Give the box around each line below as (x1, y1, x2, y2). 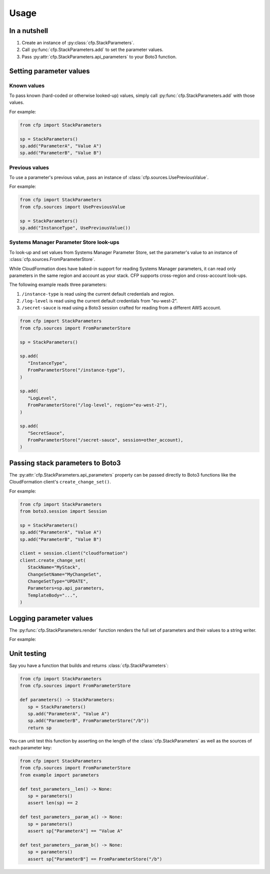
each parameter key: (9, 745, 52, 751)
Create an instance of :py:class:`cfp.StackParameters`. (21, 40, 134, 46)
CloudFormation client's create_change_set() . (9, 479, 111, 485)
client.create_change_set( (19, 557, 86, 563)
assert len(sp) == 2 (27, 800, 78, 806)
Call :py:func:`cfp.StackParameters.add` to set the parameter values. (21, 46, 163, 52)
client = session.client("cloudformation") (19, 550, 128, 556)
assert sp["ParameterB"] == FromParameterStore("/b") (27, 856, 162, 862)
